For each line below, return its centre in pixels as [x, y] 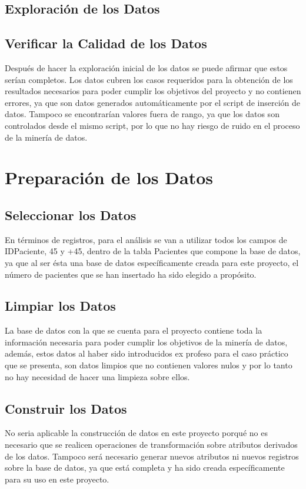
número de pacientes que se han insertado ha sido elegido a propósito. [131, 274]
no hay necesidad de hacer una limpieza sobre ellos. [97, 376]
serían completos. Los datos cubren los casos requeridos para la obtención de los [149, 79]
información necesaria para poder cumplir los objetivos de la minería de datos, [146, 342]
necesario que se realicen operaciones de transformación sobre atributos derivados [151, 445]
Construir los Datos [66, 408]
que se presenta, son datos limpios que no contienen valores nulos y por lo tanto [149, 365]
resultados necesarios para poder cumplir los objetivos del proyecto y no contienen [153, 91]
